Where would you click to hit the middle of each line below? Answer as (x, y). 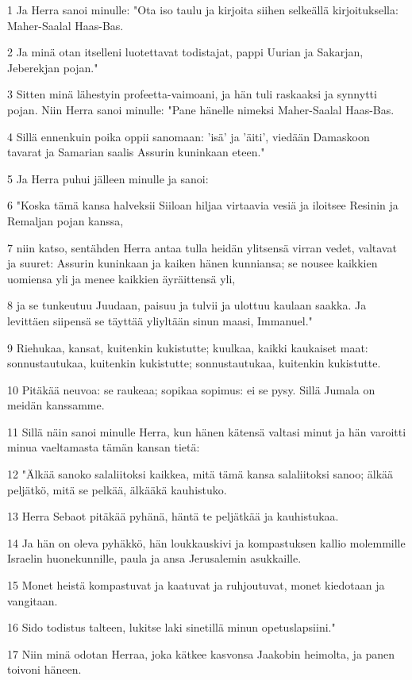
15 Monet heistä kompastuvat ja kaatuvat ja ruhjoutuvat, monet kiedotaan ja (196, 585)
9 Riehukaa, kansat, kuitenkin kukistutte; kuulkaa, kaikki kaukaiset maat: (188, 347)
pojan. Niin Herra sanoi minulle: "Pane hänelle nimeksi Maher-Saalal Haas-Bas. (201, 109)
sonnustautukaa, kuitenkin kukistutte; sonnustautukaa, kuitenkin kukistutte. (194, 363)
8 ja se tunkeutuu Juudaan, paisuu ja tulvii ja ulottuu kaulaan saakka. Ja (187, 305)
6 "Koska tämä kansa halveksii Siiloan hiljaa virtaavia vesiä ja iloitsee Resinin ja (203, 205)
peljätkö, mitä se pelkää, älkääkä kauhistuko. (117, 489)
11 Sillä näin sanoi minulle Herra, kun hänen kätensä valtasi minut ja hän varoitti (207, 431)
